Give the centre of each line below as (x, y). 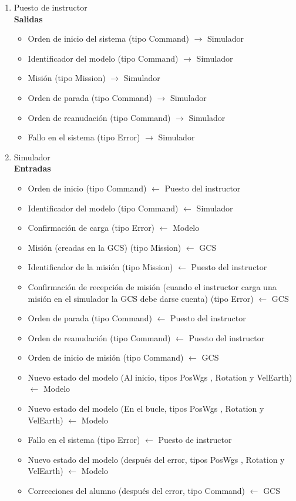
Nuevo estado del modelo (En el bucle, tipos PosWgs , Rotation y (146, 408)
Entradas (32, 168)
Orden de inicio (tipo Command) (87, 188)
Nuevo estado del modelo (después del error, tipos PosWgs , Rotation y (156, 459)
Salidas (28, 19)
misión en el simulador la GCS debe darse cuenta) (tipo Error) (141, 298)
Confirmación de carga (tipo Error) (91, 228)
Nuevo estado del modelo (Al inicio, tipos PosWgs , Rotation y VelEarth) (160, 377)
